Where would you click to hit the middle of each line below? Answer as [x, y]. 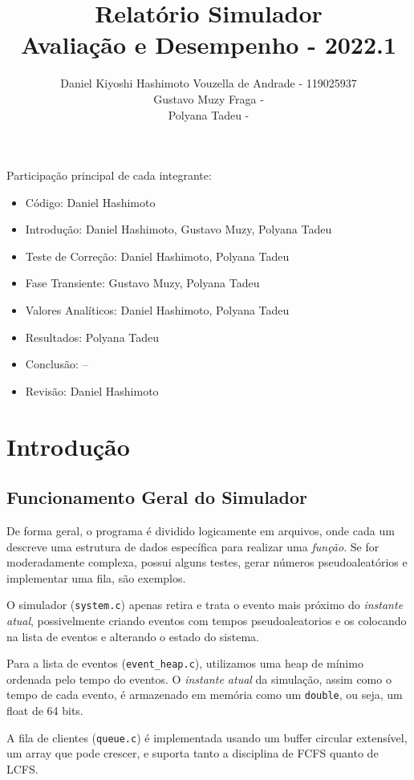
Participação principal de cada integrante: [109, 175]
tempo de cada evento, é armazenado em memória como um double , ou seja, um [205, 695]
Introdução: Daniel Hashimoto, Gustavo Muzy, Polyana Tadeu [179, 229]
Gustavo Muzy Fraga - [209, 98]
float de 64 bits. [45, 711]
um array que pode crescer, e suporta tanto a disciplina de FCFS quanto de [193, 753]
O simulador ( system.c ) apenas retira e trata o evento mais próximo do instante [205, 605]
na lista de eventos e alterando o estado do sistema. [133, 636]
